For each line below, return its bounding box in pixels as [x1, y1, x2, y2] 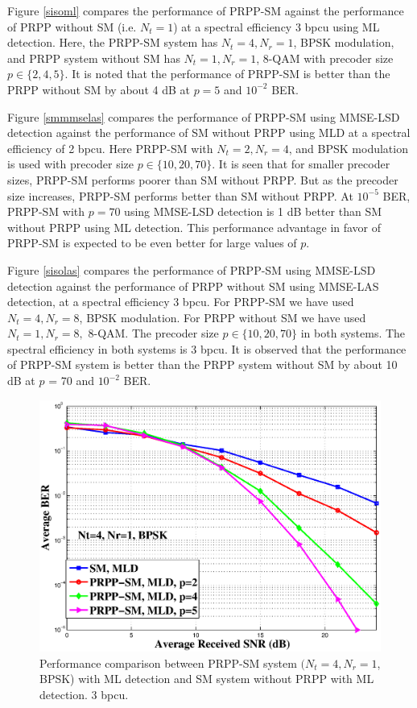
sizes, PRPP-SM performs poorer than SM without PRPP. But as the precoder [7, 171, 398, 188]
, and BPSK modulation [288, 139, 408, 156]
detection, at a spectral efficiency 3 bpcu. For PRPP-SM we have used [7, 293, 354, 310]
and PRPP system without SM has [7, 49, 180, 66]
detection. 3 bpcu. [39, 686, 129, 703]
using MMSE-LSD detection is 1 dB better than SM [124, 203, 382, 220]
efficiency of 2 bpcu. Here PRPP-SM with [7, 139, 213, 156]
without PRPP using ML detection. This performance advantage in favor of [7, 218, 382, 235]
